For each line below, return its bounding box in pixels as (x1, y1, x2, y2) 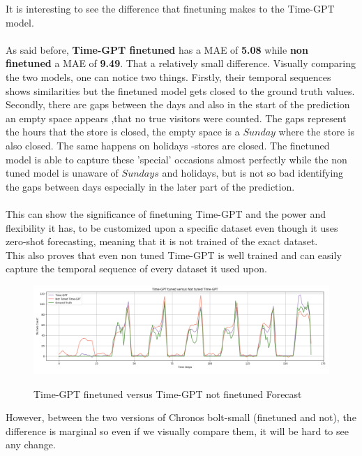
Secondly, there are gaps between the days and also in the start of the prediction (6, 97, 350, 112)
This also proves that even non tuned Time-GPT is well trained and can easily (6, 247, 342, 262)
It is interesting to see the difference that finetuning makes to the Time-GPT (6, 1, 335, 15)
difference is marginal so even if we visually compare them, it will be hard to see (6, 423, 349, 438)
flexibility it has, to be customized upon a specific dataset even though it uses (6, 220, 338, 235)
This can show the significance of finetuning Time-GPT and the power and (6, 206, 326, 221)
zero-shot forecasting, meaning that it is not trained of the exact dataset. (6, 234, 318, 249)
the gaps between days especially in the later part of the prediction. (6, 179, 295, 193)
